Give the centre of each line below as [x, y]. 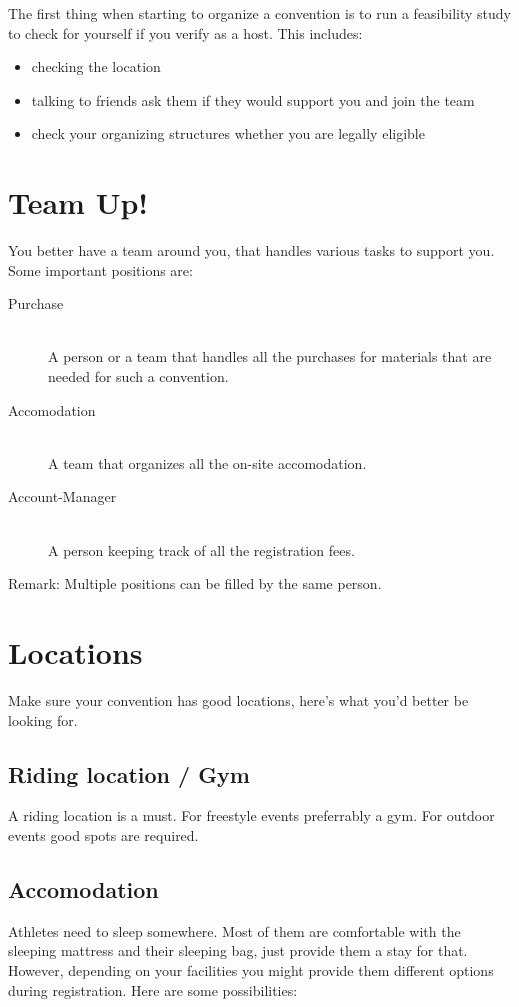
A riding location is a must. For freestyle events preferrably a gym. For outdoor [251, 815]
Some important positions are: [100, 269]
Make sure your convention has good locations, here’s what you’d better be [238, 699]
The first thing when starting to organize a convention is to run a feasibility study [260, 13]
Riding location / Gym [129, 773]
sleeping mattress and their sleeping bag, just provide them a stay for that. [238, 950]
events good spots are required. [103, 834]
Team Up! [78, 202]
